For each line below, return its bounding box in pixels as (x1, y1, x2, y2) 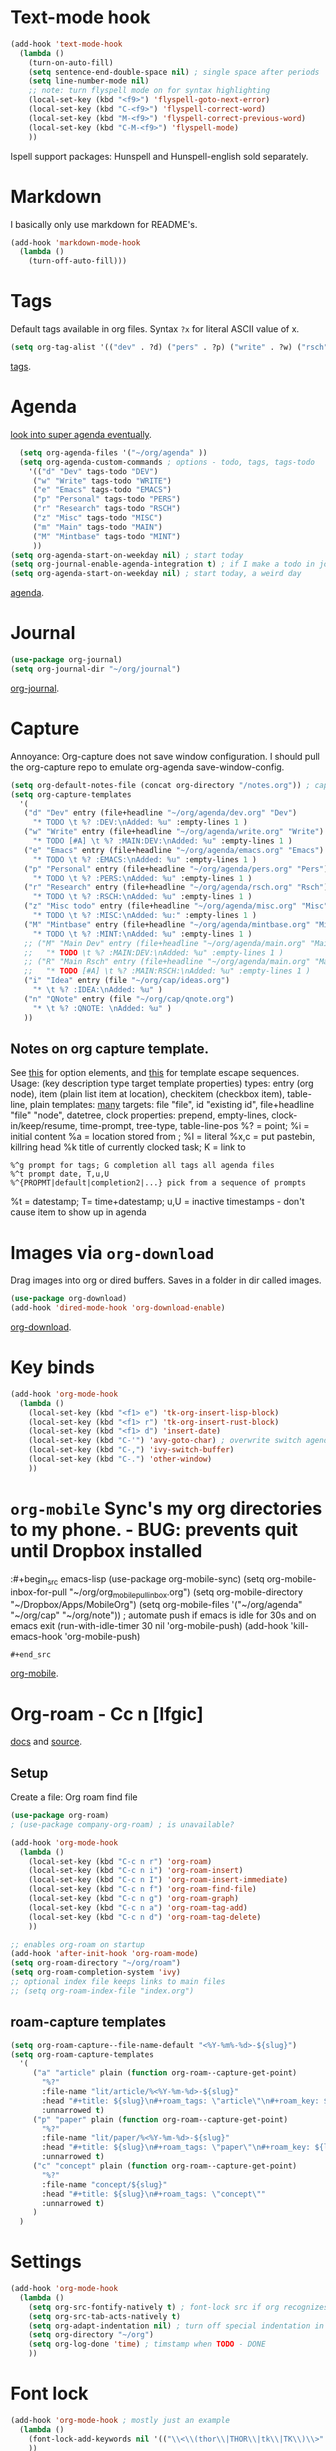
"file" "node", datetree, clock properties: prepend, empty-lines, (10, 1109, 270, 1121)
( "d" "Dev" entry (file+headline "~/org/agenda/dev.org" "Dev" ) (23, 808, 298, 818)
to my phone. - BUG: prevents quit (10, 1519, 298, 1541)
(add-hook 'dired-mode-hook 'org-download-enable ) (10, 1303, 226, 1313)
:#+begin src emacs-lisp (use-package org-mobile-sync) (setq (10, 1572, 265, 1587)
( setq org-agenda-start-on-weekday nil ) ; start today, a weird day (10, 569, 302, 579)
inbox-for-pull (10, 1586, 68, 1598)
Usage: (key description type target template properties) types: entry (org (10, 1077, 314, 1090)
